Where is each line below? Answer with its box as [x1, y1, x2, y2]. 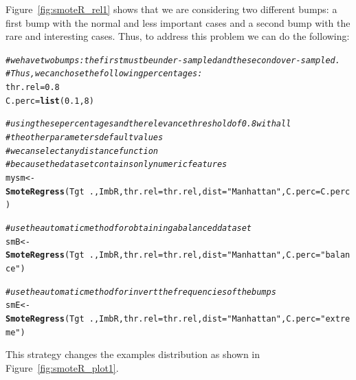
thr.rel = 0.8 [5, 82, 60, 93]
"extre [320, 313, 351, 324]
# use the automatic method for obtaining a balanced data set [5, 223, 252, 233]
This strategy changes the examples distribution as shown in [5, 347, 260, 361]
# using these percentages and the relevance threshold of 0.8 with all [5, 119, 291, 129]
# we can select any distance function [5, 146, 158, 156]
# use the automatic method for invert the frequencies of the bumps [5, 287, 276, 297]
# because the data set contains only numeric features [5, 159, 227, 170]
